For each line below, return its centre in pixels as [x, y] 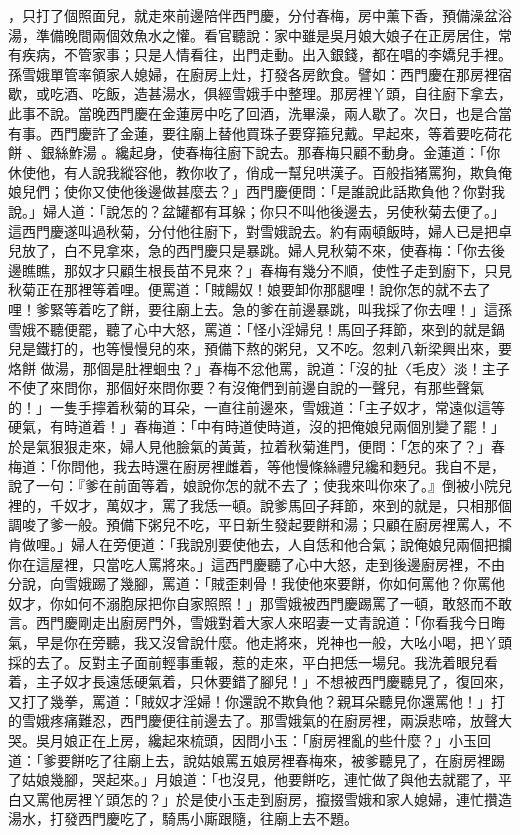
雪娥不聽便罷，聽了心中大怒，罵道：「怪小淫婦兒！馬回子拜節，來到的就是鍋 [256, 328]
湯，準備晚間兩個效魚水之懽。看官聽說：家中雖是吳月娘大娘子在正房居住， [253, 34]
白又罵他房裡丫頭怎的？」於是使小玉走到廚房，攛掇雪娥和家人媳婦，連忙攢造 [260, 798]
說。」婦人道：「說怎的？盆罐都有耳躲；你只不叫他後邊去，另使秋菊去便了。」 [256, 210]
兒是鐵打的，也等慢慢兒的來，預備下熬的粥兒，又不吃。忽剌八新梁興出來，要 [260, 348]
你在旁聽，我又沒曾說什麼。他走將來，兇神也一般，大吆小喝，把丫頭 [287, 642]
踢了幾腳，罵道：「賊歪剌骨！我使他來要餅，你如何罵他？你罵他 [298, 583]
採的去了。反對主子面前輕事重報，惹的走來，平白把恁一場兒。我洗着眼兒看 [253, 661]
